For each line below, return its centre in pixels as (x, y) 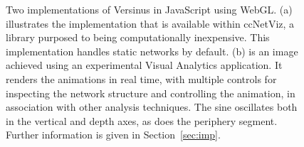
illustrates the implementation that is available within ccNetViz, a (150, 23)
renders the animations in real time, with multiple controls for (141, 78)
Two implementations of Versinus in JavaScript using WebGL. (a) (149, 9)
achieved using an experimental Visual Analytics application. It (144, 65)
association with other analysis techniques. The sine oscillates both (152, 107)
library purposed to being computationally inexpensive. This (138, 37)
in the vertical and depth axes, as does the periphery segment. (142, 120)
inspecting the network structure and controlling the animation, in (151, 93)
